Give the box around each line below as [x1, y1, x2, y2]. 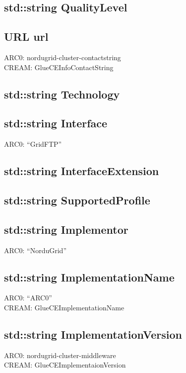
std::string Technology [4, 86, 120, 101]
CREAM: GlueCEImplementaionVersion [4, 360, 126, 370]
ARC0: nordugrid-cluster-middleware [4, 350, 116, 360]
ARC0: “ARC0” [4, 292, 52, 303]
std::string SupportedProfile [4, 192, 150, 207]
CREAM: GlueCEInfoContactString [4, 62, 114, 72]
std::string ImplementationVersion [4, 326, 182, 342]
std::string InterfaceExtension [4, 163, 159, 179]
